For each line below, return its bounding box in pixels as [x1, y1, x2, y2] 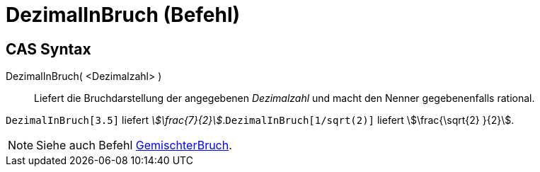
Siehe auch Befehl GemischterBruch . [36, 138, 232, 153]
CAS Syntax [6, 40, 91, 58]
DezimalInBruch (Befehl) [6, 3, 241, 27]
